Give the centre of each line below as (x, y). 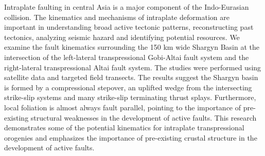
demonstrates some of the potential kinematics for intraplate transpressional (124, 128)
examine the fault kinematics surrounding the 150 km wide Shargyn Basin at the (132, 47)
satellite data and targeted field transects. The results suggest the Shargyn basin (131, 77)
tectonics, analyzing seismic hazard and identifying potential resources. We (122, 37)
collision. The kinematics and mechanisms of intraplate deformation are (117, 17)
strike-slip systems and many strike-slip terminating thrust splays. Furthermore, (130, 97)
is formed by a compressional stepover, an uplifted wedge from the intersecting (128, 87)
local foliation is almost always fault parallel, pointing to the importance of (123, 107)
